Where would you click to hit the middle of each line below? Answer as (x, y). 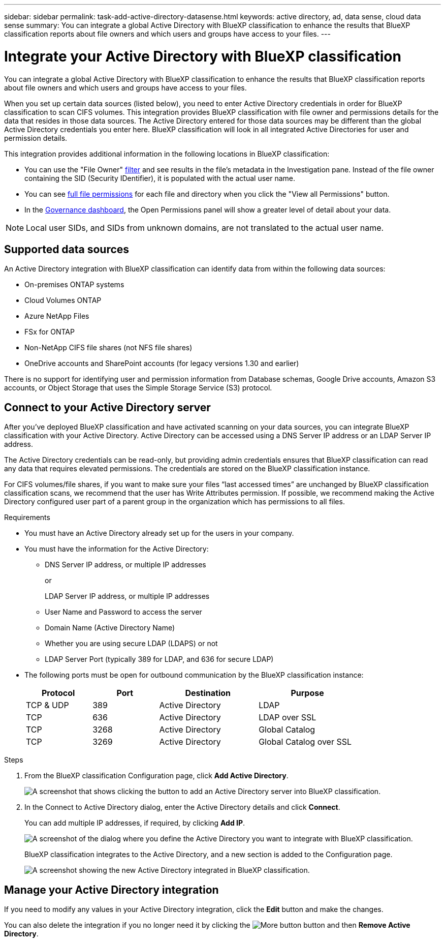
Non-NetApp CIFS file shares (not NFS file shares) (108, 348)
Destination (208, 693)
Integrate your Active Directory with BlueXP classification (203, 56)
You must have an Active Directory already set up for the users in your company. (159, 533)
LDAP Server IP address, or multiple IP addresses (127, 596)
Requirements (27, 518)
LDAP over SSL (288, 718)
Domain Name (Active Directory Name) (110, 628)
